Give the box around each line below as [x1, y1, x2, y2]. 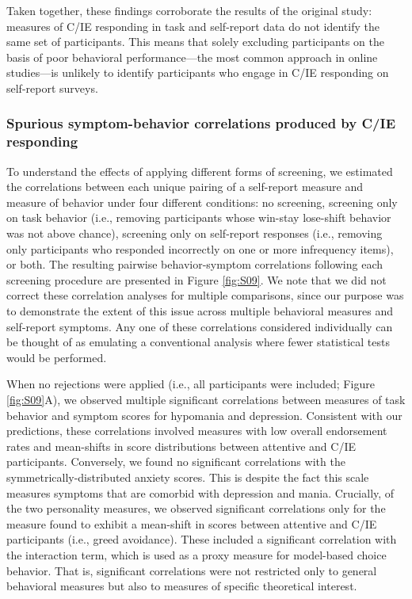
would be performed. [6, 349, 107, 365]
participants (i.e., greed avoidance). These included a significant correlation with [6, 531, 397, 547]
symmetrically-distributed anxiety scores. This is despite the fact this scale [6, 468, 369, 485]
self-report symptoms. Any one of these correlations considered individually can [6, 318, 393, 334]
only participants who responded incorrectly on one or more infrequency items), [6, 240, 394, 257]
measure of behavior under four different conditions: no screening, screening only [6, 193, 398, 210]
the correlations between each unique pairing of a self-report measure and [6, 178, 364, 195]
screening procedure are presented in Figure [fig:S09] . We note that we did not [6, 271, 387, 288]
